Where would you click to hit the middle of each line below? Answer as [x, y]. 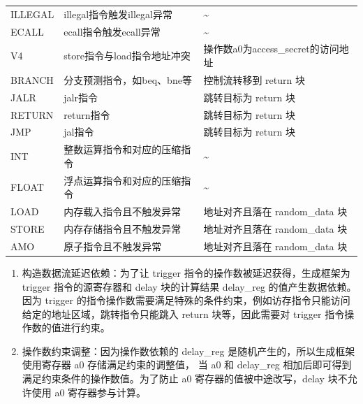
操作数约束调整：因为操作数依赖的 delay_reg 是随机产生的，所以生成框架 [188, 351]
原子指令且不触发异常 [113, 246]
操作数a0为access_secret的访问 [271, 49]
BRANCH [32, 79]
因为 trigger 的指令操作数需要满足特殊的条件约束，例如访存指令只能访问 [186, 300]
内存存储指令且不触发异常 [123, 228]
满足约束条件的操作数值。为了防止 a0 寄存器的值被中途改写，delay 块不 [185, 378]
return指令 [87, 114]
